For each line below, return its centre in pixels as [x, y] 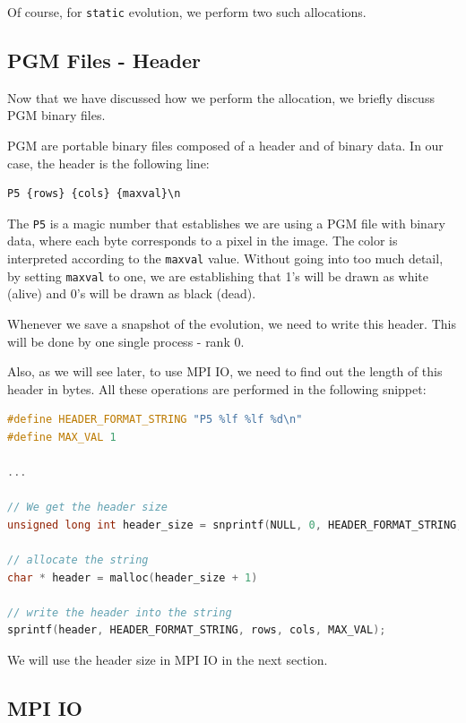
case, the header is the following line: [108, 163]
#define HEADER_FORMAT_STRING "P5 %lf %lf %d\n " [155, 420]
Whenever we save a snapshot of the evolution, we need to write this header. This [232, 323]
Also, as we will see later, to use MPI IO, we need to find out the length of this [225, 371]
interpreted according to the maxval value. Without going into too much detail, [225, 258]
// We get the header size [87, 508]
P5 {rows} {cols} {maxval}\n [94, 194]
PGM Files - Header [104, 60]
